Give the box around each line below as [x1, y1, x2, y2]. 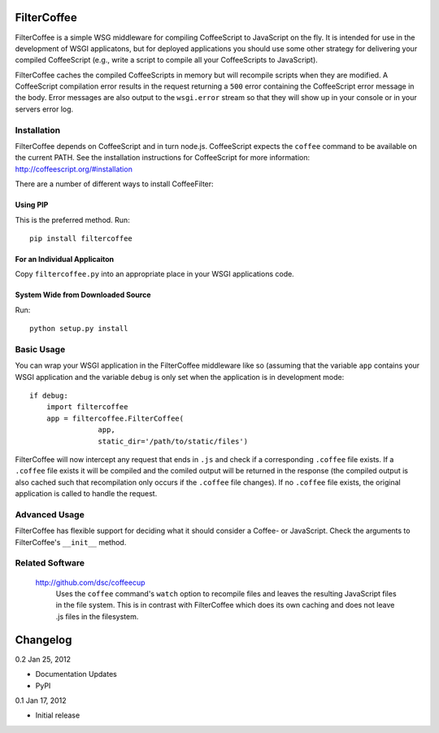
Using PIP [15, 200, 49, 210]
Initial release [35, 710, 80, 720]
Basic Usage [15, 343, 66, 355]
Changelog [15, 633, 72, 647]
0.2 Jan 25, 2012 [15, 654, 72, 664]
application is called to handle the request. [15, 489, 158, 499]
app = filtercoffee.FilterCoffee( [46, 413, 185, 423]
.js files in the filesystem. [55, 611, 139, 622]
